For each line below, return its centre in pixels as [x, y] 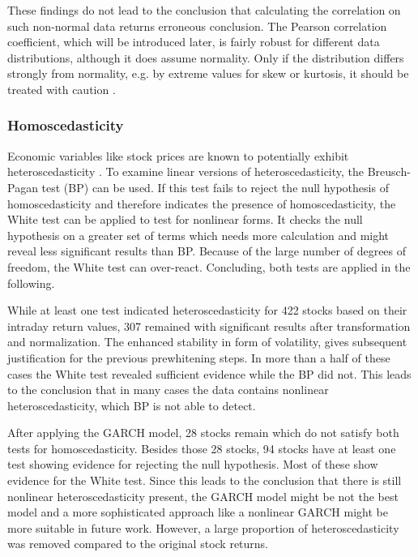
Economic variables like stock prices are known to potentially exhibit [178, 155]
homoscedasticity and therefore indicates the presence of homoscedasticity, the [202, 203]
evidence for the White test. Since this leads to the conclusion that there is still [205, 480]
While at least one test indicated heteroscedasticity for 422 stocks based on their [207, 310]
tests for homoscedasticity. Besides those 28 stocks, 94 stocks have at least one [202, 448]
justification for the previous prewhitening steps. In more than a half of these [199, 357]
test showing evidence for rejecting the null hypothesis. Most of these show [193, 464]
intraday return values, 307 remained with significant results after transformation [209, 326]
